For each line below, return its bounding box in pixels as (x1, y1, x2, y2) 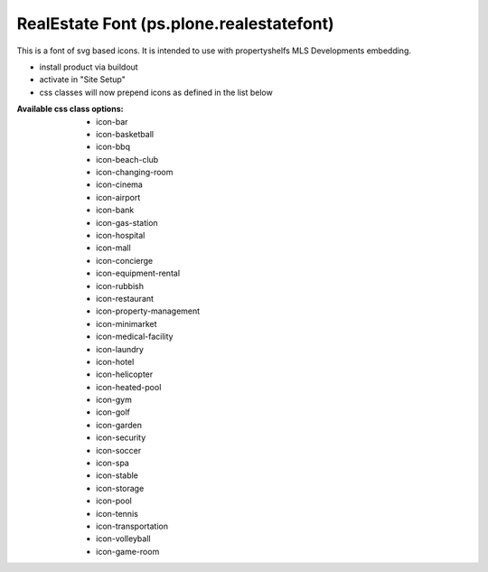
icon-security (96, 432, 146, 443)
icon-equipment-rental (96, 267, 181, 279)
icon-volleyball (96, 533, 151, 544)
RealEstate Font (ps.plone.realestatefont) (16, 14, 334, 33)
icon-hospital (96, 230, 145, 241)
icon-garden (96, 419, 142, 430)
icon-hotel (96, 356, 135, 367)
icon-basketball (96, 128, 154, 139)
